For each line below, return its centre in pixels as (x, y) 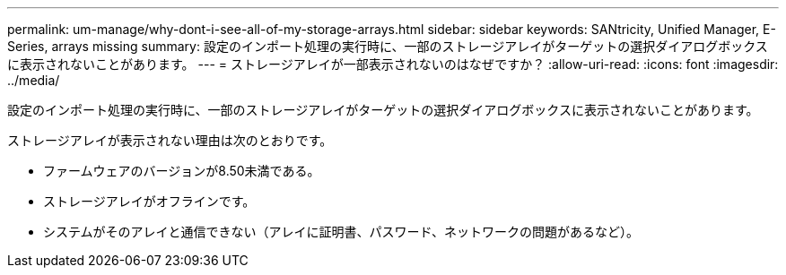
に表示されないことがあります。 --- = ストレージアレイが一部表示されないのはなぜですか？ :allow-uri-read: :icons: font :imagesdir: (393, 64)
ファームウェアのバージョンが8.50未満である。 (182, 171)
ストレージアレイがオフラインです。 (149, 201)
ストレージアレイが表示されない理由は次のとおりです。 (170, 140)
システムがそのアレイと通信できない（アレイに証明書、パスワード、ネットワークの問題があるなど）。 (341, 232)
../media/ (34, 80)
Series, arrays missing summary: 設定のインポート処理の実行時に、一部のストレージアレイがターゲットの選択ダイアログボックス (388, 46)
